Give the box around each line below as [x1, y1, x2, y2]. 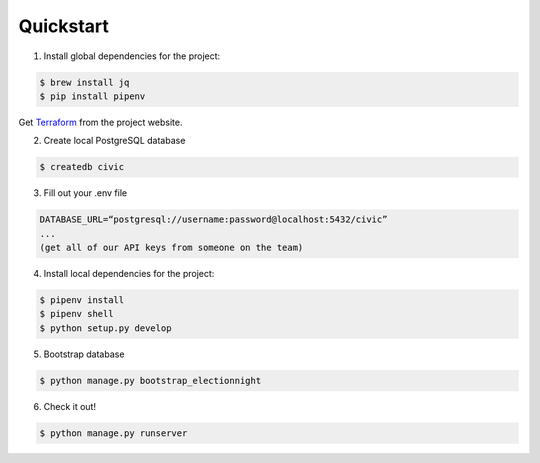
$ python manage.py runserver [39, 427, 188, 439]
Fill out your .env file [43, 187, 128, 199]
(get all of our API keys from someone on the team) [39, 242, 304, 254]
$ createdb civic [39, 161, 125, 173]
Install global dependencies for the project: [43, 50, 221, 62]
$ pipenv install [39, 295, 125, 305]
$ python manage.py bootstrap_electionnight [39, 375, 262, 386]
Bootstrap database [43, 348, 125, 360]
